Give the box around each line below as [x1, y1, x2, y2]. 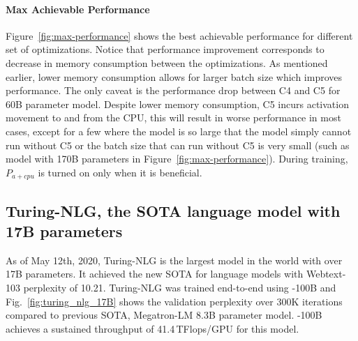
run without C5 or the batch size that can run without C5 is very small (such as [6, 137, 350, 152]
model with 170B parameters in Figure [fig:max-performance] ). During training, [6, 151, 348, 166]
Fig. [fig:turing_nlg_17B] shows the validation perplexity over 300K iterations [6, 294, 343, 308]
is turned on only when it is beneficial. [38, 165, 202, 179]
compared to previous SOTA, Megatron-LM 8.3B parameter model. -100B [6, 308, 322, 322]
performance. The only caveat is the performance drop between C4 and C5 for [6, 83, 341, 98]
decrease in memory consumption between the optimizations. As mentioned [6, 55, 328, 70]
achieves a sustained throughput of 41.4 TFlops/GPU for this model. [6, 321, 299, 335]
